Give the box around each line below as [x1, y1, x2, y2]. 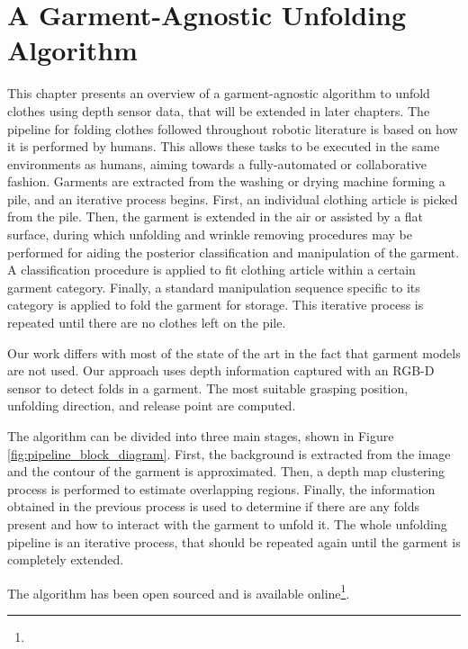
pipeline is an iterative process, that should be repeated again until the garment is [7, 532, 461, 551]
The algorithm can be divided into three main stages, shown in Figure [7, 427, 394, 445]
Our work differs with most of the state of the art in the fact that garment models [7, 343, 461, 362]
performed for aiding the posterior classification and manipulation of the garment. [7, 242, 460, 261]
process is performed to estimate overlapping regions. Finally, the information [7, 479, 436, 498]
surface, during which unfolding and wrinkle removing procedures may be [7, 225, 413, 244]
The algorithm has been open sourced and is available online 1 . [7, 581, 350, 602]
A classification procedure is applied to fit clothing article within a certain [7, 260, 416, 279]
